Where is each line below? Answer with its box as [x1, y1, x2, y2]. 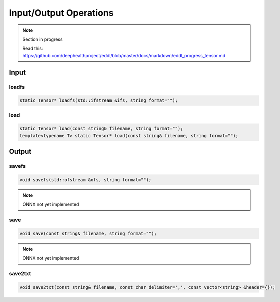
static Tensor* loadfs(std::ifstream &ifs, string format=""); [19, 98, 178, 103]
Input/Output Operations [9, 7, 114, 18]
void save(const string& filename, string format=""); [19, 230, 157, 236]
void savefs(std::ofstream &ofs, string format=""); [19, 177, 152, 182]
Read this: [22, 45, 43, 52]
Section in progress [22, 36, 63, 42]
